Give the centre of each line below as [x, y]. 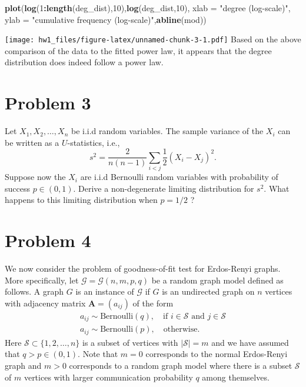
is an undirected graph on [208, 291]
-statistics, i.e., [94, 142]
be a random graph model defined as [217, 280]
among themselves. [236, 377]
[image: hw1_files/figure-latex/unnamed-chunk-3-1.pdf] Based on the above [153, 39]
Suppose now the [35, 177]
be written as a [32, 142]
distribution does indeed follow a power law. [84, 62]
